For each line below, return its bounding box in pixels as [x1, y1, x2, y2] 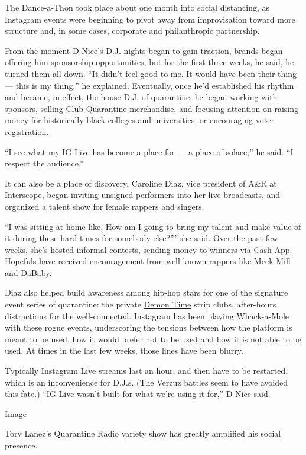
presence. [5, 439, 38, 451]
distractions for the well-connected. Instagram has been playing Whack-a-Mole [5, 309, 289, 322]
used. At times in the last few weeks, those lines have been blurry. [5, 344, 243, 357]
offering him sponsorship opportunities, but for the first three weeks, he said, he [5, 56, 294, 68]
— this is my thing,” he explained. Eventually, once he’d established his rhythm [5, 79, 294, 91]
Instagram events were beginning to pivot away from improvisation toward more [5, 12, 295, 25]
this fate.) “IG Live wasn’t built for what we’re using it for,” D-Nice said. [5, 387, 271, 400]
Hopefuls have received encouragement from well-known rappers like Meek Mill [5, 255, 291, 267]
